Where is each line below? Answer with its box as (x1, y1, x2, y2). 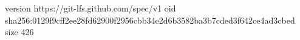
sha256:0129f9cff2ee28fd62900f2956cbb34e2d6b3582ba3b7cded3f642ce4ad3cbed (5, 13, 295, 26)
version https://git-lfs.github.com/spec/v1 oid (5, 2, 176, 14)
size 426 (5, 25, 34, 38)
